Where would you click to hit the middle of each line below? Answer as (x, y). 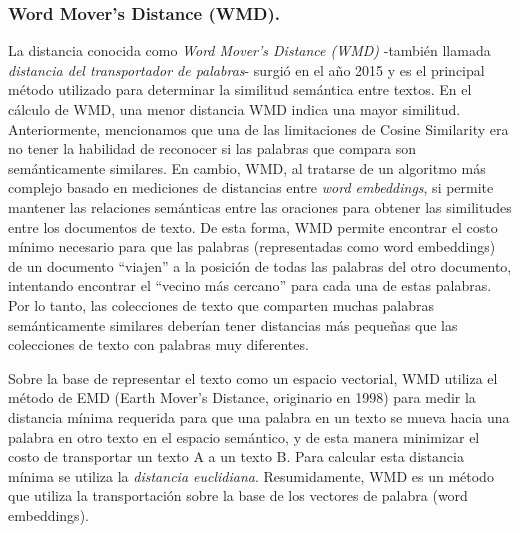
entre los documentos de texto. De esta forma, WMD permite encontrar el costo (253, 226)
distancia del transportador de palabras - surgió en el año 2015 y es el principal (246, 69)
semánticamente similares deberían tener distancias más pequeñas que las (233, 324)
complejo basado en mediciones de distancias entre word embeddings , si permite (251, 187)
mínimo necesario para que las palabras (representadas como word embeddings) (252, 246)
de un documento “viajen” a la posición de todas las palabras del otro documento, (260, 265)
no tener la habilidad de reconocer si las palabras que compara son (212, 148)
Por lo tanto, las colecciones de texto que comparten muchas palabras (221, 304)
